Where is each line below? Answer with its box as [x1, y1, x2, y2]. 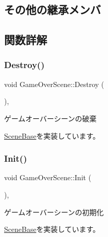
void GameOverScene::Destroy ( [4, 78, 104, 89]
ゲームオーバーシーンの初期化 [4, 206, 104, 217]
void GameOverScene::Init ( [4, 172, 92, 183]
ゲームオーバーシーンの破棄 [4, 113, 97, 123]
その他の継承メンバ [4, 2, 101, 17]
